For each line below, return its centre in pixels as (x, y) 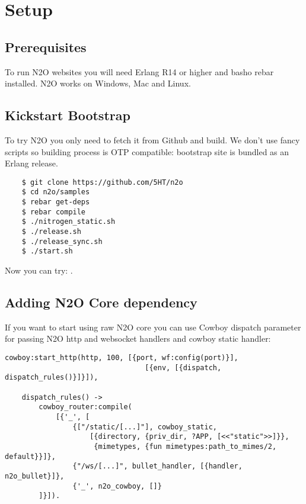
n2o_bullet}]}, (35, 476)
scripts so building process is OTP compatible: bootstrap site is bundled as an (147, 151)
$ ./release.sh (51, 232)
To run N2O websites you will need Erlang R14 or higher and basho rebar (139, 71)
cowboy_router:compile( (85, 407)
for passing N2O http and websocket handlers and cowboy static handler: (138, 338)
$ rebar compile (54, 212)
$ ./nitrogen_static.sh (68, 222)
